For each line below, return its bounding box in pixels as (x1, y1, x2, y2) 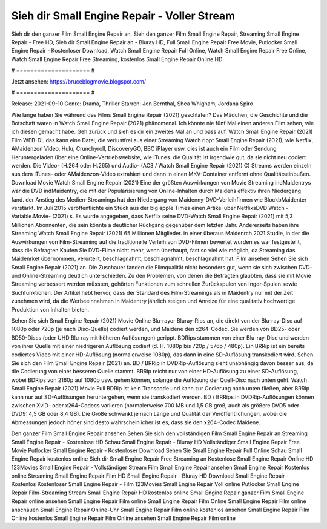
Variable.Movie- (11, 212, 51, 220)
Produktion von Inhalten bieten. (11, 306, 90, 313)
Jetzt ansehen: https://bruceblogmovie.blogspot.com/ (11, 77, 147, 85)
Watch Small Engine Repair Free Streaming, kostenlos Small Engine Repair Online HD (11, 55, 223, 63)
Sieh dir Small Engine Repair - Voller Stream (11, 9, 236, 22)
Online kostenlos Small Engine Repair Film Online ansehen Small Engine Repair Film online (11, 514, 236, 522)
